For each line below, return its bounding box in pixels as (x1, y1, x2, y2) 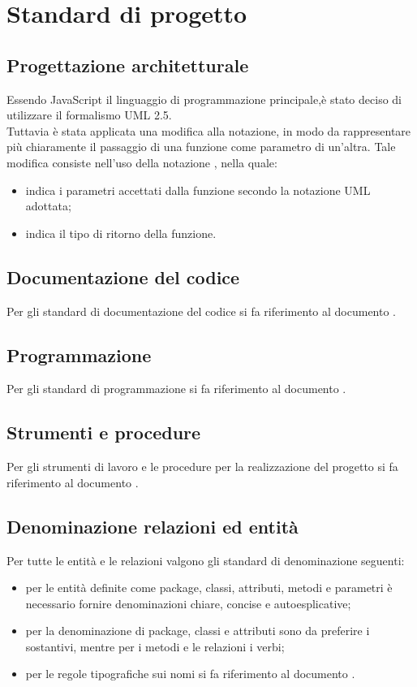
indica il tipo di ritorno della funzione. (25, 224, 217, 241)
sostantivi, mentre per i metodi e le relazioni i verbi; (25, 637, 285, 655)
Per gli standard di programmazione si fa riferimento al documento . (6, 380, 346, 397)
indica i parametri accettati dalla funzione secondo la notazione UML (25, 181, 371, 198)
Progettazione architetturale (6, 52, 249, 77)
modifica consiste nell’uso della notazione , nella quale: (6, 153, 277, 171)
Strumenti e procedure (6, 420, 201, 445)
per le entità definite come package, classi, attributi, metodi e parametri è (25, 579, 393, 596)
